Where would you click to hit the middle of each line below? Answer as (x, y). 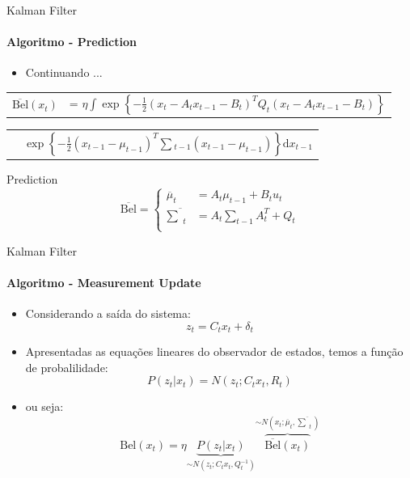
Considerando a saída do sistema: (108, 313)
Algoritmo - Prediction (72, 42)
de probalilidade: (67, 367)
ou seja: (44, 406)
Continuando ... (64, 72)
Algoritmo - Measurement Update (104, 282)
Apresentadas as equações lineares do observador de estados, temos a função (214, 351)
